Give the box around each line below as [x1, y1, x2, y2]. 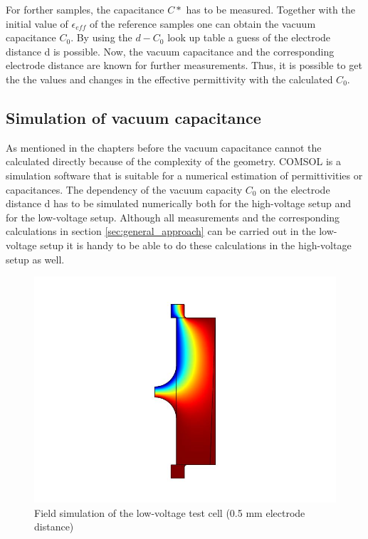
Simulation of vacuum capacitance [6, 106, 261, 128]
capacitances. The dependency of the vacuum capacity [6, 182, 243, 197]
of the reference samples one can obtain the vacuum [89, 16, 316, 31]
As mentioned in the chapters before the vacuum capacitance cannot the [6, 140, 322, 155]
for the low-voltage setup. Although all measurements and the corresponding [6, 209, 340, 224]
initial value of [6, 16, 68, 31]
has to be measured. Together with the [186, 2, 355, 16]
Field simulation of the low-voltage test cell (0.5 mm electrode [34, 505, 305, 520]
